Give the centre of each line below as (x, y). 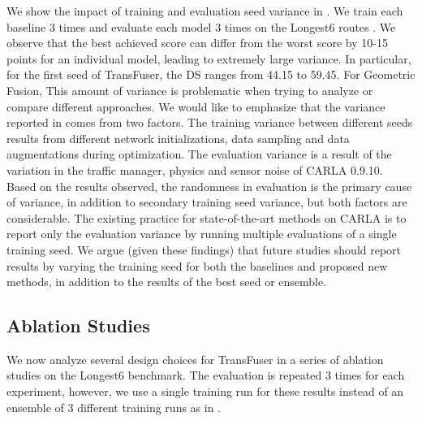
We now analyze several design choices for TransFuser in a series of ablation (195, 359)
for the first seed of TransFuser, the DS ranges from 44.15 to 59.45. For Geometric (211, 74)
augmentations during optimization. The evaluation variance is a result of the (199, 154)
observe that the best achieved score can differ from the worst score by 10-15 (197, 43)
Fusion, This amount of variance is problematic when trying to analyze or (190, 90)
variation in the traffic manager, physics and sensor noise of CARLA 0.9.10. (195, 169)
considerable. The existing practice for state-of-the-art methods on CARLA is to (207, 217)
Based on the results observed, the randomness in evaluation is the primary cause (209, 186)
